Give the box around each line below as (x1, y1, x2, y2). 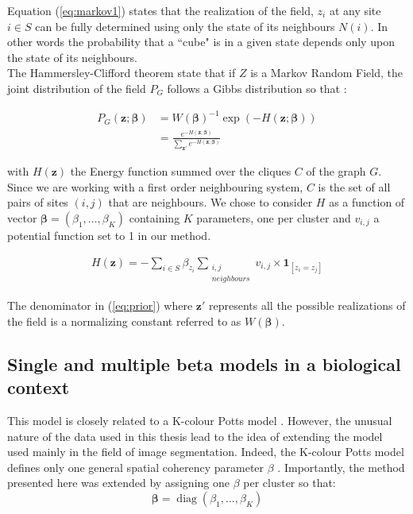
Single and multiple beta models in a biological (7, 351, 401, 376)
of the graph (306, 163, 366, 180)
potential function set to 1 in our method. (7, 227, 211, 244)
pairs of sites (7, 194, 68, 211)
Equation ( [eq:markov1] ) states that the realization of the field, (7, 2, 314, 18)
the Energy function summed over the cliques (70, 163, 291, 180)
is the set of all (318, 178, 391, 195)
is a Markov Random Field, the (250, 64, 403, 81)
